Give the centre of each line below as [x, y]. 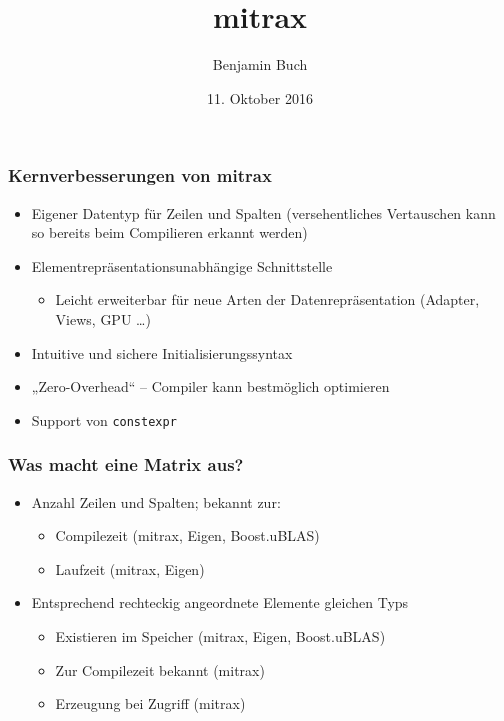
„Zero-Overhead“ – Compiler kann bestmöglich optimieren [210, 386]
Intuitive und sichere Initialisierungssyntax [162, 352]
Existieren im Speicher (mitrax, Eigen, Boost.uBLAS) [220, 636]
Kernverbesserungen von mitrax [140, 175]
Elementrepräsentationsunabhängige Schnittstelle [182, 265]
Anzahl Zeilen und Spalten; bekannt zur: [156, 501]
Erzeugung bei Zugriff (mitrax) [150, 703]
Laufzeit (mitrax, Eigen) [130, 568]
